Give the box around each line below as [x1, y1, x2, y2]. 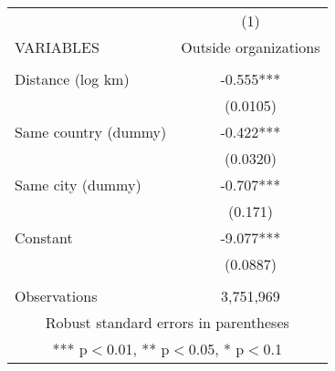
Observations [15, 285, 98, 306]
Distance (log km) [15, 68, 130, 89]
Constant [15, 227, 73, 248]
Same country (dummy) [15, 121, 167, 142]
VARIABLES [15, 36, 99, 57]
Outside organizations [181, 36, 320, 57]
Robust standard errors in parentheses [45, 312, 289, 333]
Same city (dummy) [15, 174, 141, 195]
